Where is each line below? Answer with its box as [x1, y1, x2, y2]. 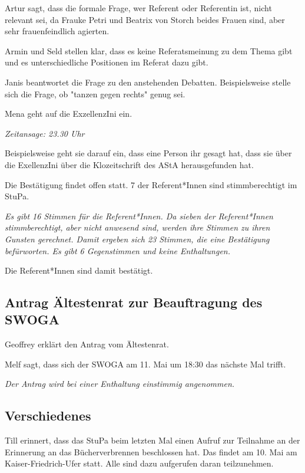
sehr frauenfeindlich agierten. [5, 25, 110, 37]
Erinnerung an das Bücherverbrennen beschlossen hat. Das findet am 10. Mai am [5, 445, 297, 458]
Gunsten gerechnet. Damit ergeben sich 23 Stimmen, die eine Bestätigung [5, 232, 270, 245]
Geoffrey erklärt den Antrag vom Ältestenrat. [5, 338, 169, 350]
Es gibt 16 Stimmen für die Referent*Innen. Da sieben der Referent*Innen [5, 209, 273, 222]
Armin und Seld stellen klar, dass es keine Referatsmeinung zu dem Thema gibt [5, 44, 293, 57]
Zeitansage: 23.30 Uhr [5, 127, 85, 139]
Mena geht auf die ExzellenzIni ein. [5, 107, 132, 120]
